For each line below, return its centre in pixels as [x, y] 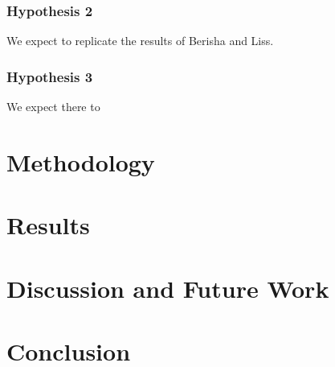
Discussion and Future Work [168, 288]
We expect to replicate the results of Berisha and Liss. [140, 41]
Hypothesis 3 [50, 76]
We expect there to [53, 107]
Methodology [81, 161]
